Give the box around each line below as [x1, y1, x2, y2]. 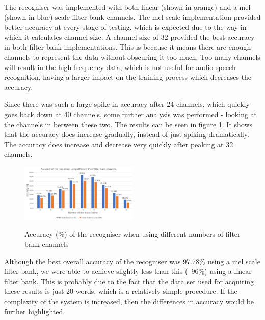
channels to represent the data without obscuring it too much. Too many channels [4, 51, 260, 62]
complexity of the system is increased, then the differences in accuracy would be [4, 295, 254, 306]
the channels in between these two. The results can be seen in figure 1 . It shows [4, 119, 253, 129]
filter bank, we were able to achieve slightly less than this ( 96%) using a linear [4, 266, 252, 277]
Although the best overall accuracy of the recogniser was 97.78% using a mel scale [4, 256, 260, 266]
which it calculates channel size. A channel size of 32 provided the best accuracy [4, 31, 255, 42]
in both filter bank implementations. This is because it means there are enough [4, 41, 251, 52]
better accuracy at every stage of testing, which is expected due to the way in [4, 21, 247, 32]
